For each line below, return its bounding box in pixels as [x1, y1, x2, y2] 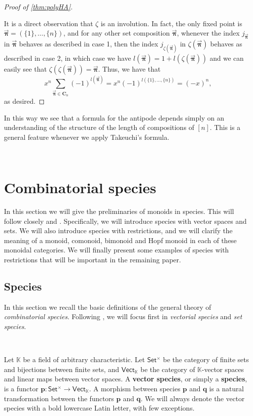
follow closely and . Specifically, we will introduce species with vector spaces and [4, 215, 247, 226]
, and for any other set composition [63, 28, 170, 38]
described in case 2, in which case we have [4, 53, 131, 63]
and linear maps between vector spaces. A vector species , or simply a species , [4, 374, 247, 384]
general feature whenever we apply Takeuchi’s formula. [4, 131, 170, 142]
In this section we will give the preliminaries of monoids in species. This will [4, 206, 234, 216]
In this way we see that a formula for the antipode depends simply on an [4, 112, 224, 123]
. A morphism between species [89, 383, 181, 393]
